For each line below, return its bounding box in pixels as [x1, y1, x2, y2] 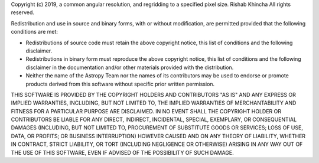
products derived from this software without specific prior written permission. [25, 80, 215, 87]
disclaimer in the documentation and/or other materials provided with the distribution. [25, 64, 234, 71]
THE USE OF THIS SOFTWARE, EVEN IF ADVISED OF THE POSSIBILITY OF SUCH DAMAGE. [11, 149, 235, 156]
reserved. [11, 9, 35, 16]
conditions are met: [11, 28, 58, 35]
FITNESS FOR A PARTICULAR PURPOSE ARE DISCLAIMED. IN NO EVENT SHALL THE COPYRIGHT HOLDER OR [11, 107, 282, 115]
